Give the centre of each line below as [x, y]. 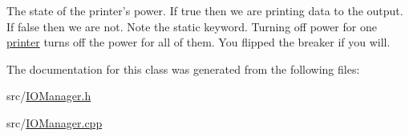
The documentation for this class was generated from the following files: [183, 68]
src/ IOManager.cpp [55, 122]
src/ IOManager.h [49, 96]
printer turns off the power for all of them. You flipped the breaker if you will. [198, 42]
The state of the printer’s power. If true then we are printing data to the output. [205, 10]
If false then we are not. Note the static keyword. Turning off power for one [192, 26]
